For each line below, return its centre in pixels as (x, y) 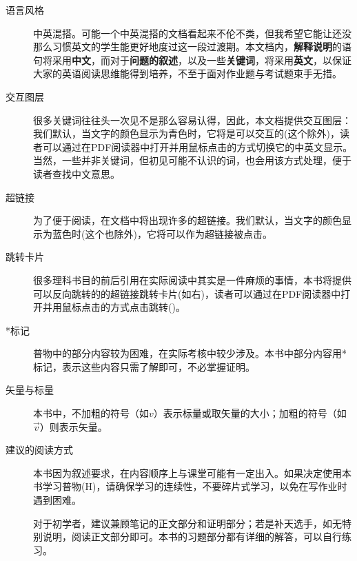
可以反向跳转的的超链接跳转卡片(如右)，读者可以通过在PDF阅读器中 (187, 293)
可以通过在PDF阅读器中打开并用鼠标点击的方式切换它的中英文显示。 (197, 146)
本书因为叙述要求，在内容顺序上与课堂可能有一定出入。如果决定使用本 (192, 472)
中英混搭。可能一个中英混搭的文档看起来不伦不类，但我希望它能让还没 (192, 33)
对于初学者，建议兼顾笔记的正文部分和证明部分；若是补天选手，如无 (187, 523)
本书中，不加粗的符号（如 (91, 413)
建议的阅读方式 (39, 450)
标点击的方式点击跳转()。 (128, 307)
